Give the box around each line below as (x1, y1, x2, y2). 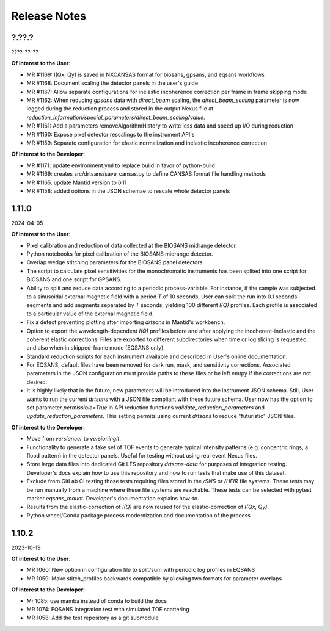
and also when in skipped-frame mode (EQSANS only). (26, 344, 165, 352)
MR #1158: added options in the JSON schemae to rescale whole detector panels (26, 187, 230, 195)
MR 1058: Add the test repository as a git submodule (26, 614, 159, 622)
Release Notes (11, 9, 87, 23)
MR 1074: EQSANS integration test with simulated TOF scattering (26, 605, 189, 613)
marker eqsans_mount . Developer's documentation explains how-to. (26, 494, 199, 502)
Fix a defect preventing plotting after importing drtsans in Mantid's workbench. (26, 319, 226, 326)
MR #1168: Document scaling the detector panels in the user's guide (26, 79, 199, 87)
